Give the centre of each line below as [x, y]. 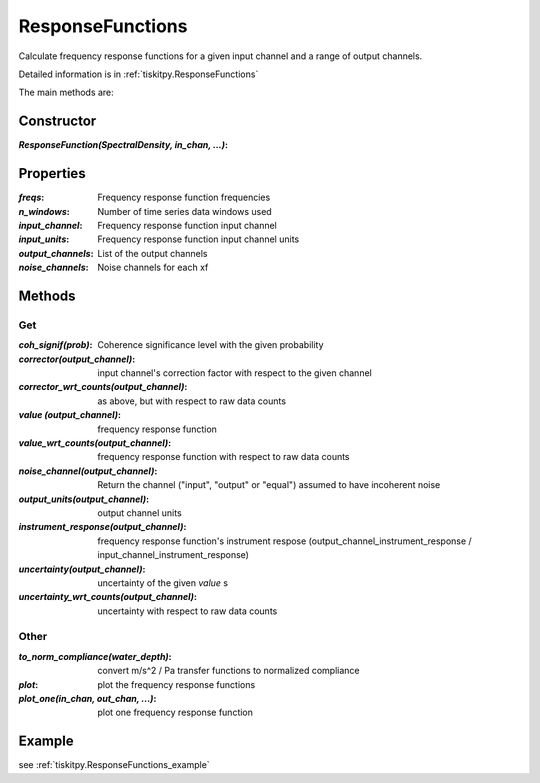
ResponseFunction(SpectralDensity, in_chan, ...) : [123, 145]
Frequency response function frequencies [184, 197]
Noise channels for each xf [153, 267]
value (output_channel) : [70, 415]
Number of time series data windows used [184, 211]
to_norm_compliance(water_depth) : [95, 656]
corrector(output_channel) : [77, 359]
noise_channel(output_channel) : [88, 471]
